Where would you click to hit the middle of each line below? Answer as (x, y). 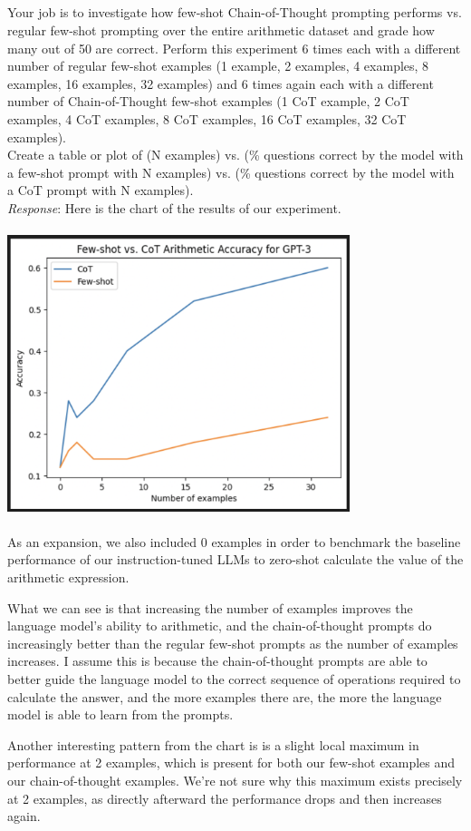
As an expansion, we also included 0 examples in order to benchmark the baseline (234, 541)
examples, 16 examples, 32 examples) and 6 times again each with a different (221, 83)
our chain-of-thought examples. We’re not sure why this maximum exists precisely (235, 780)
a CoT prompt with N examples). (101, 190)
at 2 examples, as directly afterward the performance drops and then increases (225, 798)
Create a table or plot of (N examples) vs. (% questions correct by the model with (235, 155)
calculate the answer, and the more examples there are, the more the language (225, 696)
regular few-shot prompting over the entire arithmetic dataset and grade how (221, 29)
